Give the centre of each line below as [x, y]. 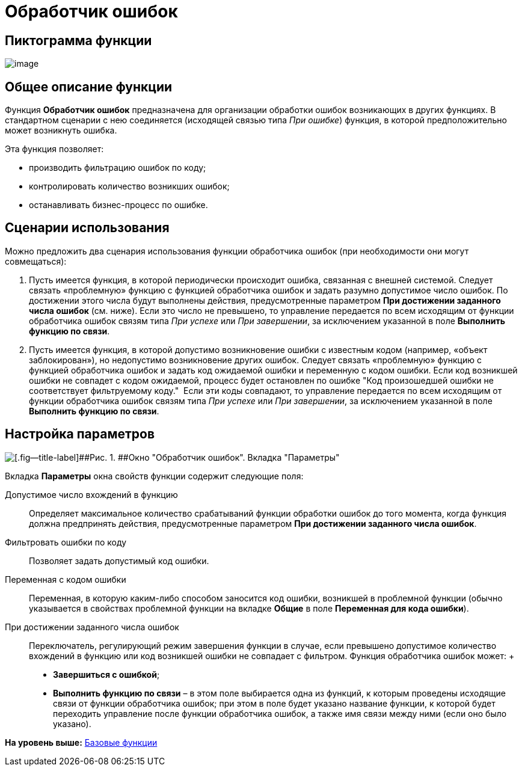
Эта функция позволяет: [54, 149]
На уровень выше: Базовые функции [81, 742]
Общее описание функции [89, 87]
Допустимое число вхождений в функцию [91, 494]
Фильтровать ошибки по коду [66, 542]
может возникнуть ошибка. [61, 131]
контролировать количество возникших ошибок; [129, 186]
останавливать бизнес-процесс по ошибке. [118, 205]
